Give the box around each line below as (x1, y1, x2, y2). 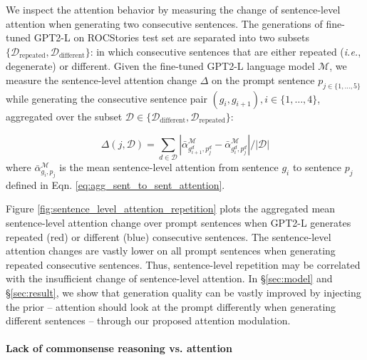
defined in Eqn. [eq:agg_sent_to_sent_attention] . (6, 177, 225, 192)
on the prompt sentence (212, 72, 315, 87)
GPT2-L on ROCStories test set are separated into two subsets (33, 30, 309, 45)
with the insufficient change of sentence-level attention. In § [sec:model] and (6, 271, 333, 286)
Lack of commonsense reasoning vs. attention (6, 341, 232, 356)
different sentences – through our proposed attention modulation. (6, 313, 291, 328)
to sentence (292, 160, 342, 175)
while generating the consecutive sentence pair (6, 91, 207, 106)
